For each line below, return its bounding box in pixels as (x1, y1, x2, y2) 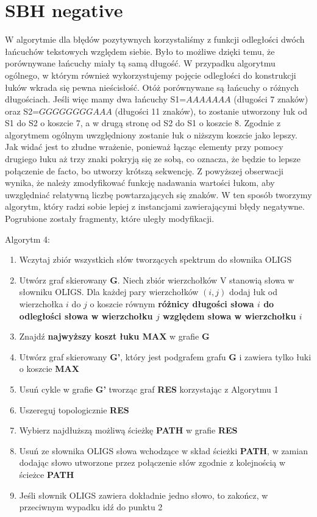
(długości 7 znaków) (233, 93, 308, 105)
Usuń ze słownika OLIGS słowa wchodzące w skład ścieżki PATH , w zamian (19, 444, 308, 457)
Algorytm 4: (5, 232, 50, 245)
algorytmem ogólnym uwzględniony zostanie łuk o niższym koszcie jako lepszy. (5, 128, 297, 141)
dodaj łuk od (229, 285, 278, 298)
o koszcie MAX (19, 362, 79, 375)
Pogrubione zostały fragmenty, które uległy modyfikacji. (5, 212, 215, 225)
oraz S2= (5, 104, 40, 117)
